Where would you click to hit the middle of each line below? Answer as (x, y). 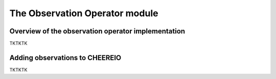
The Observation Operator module (84, 13)
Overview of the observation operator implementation (97, 31)
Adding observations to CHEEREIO (65, 57)
